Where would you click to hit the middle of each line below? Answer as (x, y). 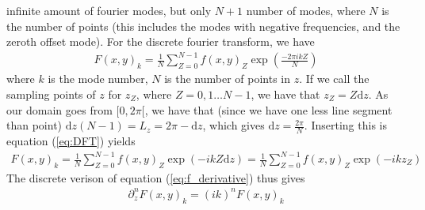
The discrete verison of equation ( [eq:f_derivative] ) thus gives (156, 177)
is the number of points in (228, 79)
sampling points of (51, 94)
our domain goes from (59, 109)
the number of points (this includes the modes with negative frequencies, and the (203, 26)
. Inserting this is (345, 125)
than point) (34, 125)
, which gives (234, 125)
